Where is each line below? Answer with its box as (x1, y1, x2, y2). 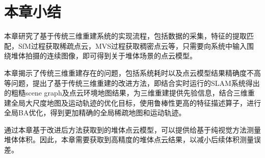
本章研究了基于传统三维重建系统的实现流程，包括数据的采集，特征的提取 (4, 30, 247, 41)
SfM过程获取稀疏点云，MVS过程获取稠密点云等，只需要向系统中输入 (18, 40, 247, 51)
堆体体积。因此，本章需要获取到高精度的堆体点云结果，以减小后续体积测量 (4, 134, 254, 145)
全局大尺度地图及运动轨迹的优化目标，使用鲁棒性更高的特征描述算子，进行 (11, 97, 261, 108)
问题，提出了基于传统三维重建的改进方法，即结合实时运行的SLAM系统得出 (11, 77, 260, 88)
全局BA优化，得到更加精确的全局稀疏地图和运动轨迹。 (4, 107, 186, 118)
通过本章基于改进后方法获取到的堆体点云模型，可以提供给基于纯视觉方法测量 (4, 124, 261, 135)
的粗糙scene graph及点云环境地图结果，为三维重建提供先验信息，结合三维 (4, 87, 248, 98)
